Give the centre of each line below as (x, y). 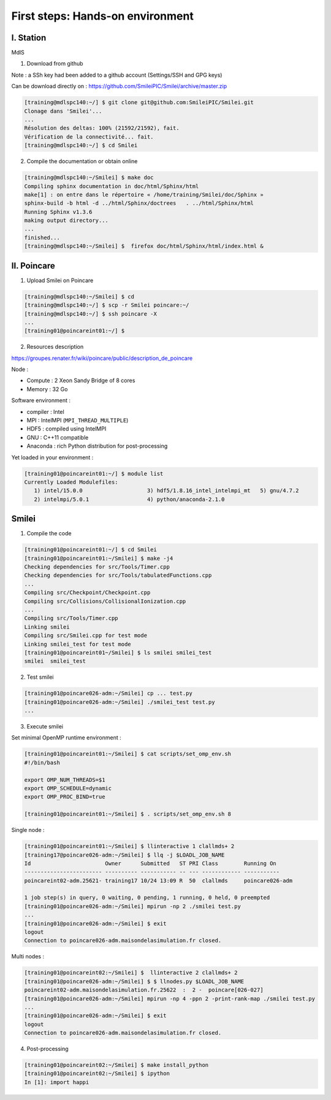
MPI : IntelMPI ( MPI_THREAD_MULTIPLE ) (78, 421)
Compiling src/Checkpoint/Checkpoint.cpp (87, 593)
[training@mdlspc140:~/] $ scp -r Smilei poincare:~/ (107, 305)
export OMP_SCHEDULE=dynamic (68, 788)
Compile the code (49, 533)
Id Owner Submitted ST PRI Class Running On (150, 863)
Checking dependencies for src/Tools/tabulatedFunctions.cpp (118, 575)
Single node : (28, 830)
